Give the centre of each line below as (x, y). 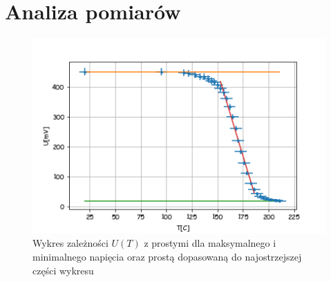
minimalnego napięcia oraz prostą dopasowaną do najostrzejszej (167, 256)
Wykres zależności (70, 243)
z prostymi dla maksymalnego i (210, 243)
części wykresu (63, 270)
